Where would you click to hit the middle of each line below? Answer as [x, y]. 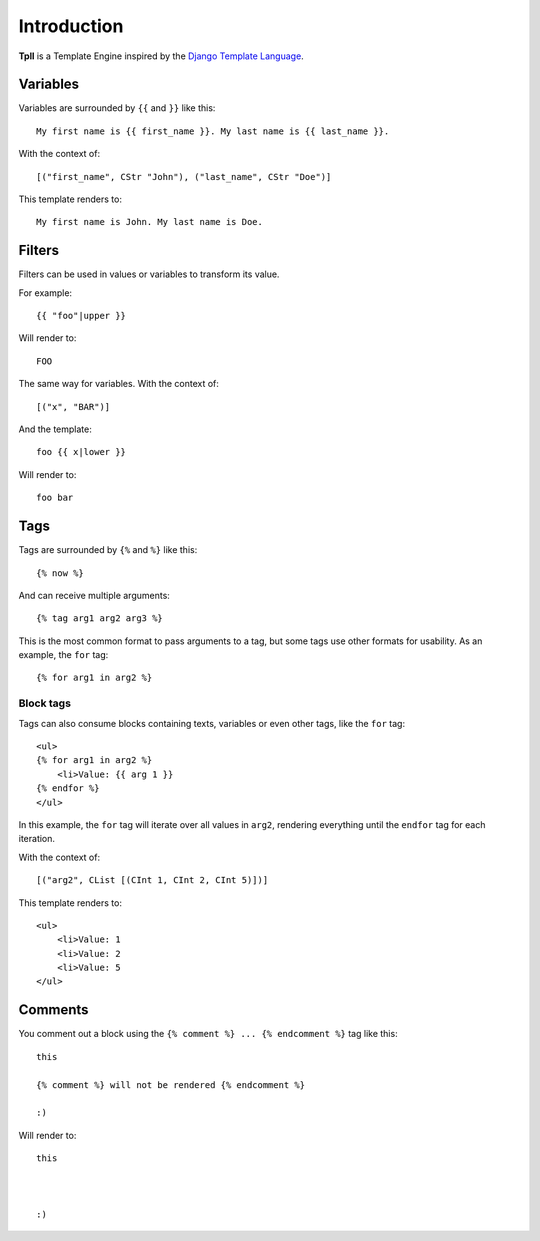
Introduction [71, 26]
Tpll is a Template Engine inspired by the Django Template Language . [161, 56]
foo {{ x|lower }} [81, 452]
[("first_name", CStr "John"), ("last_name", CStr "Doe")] [184, 176]
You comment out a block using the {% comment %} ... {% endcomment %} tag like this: [208, 1034]
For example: [45, 292]
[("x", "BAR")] [73, 406]
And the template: [55, 429]
